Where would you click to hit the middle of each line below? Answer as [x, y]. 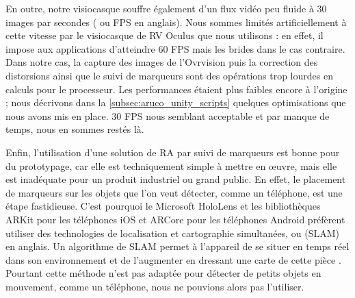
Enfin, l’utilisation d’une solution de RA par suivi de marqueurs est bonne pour [173, 152]
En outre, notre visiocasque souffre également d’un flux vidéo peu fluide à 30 [166, 8]
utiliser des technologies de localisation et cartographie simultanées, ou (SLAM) [173, 233]
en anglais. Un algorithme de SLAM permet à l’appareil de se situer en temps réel [177, 246]
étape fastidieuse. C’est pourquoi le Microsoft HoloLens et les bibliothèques [163, 206]
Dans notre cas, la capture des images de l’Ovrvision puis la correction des [162, 62]
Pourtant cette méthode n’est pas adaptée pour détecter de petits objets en [163, 273]
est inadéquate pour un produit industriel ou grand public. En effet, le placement [176, 179]
